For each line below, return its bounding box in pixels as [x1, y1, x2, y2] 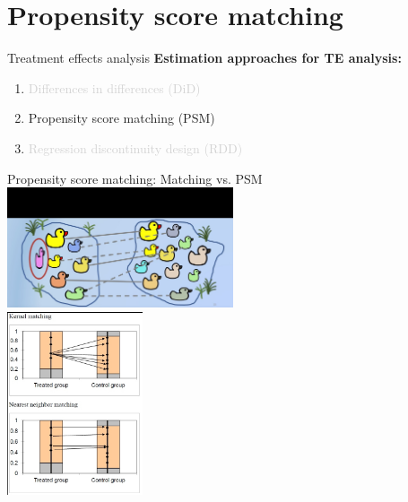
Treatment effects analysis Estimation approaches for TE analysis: [7, 48, 402, 67]
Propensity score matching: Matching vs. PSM [7, 169, 263, 187]
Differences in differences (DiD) [28, 78, 201, 97]
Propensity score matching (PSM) [28, 108, 215, 127]
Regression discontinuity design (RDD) [28, 138, 243, 157]
